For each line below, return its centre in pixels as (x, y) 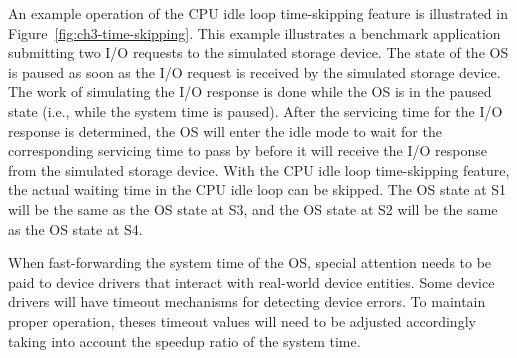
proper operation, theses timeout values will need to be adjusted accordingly (242, 320)
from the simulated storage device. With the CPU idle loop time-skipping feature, (259, 169)
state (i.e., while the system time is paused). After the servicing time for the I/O (255, 110)
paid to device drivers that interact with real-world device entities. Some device (251, 281)
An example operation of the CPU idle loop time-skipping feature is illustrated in (258, 13)
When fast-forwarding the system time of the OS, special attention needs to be (250, 262)
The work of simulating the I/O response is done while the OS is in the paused (250, 91)
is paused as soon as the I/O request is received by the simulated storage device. (254, 71)
